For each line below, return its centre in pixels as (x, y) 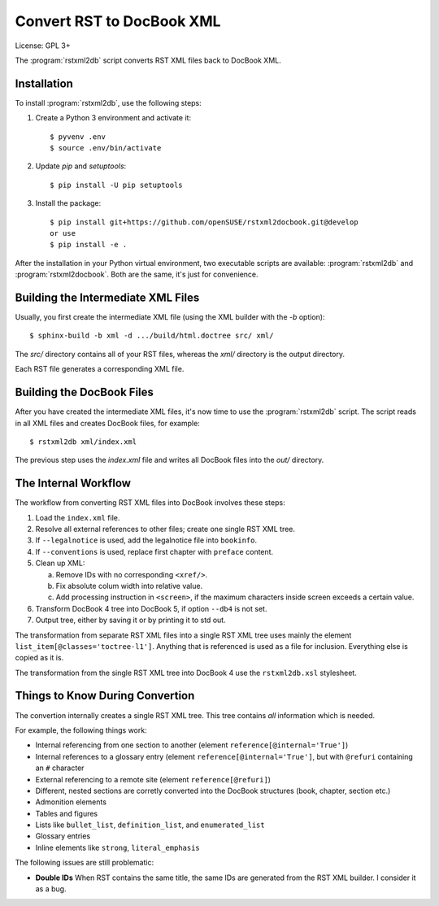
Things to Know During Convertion (105, 696)
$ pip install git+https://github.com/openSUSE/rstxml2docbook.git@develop (204, 222)
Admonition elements (71, 802)
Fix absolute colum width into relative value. (129, 586)
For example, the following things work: (81, 730)
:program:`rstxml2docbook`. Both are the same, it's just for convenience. (137, 274)
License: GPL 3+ (43, 46)
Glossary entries (63, 836)
